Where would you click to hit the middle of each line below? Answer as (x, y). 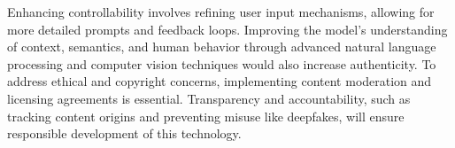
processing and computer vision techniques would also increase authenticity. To (222, 63)
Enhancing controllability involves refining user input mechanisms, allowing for (221, 12)
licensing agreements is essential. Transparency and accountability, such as (209, 98)
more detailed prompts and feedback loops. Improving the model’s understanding (227, 29)
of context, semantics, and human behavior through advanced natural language (222, 47)
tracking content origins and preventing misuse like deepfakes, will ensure (206, 116)
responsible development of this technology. (124, 133)
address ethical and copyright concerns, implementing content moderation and (220, 81)
